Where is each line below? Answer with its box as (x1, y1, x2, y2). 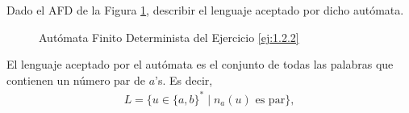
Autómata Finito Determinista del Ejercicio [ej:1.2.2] (39, 28, 299, 45)
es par (255, 94, 286, 106)
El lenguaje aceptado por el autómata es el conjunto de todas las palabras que (6, 56, 394, 73)
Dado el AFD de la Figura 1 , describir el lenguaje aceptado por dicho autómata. (6, 2, 404, 18)
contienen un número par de (6, 71, 145, 88)
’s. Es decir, (155, 71, 213, 88)
